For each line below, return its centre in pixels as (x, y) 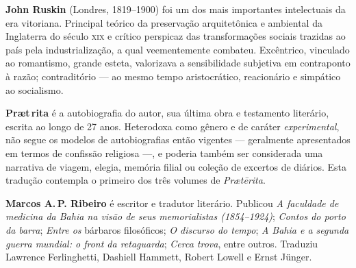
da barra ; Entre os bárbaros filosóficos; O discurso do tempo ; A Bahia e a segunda (177, 229)
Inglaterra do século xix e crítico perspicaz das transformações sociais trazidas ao (176, 36)
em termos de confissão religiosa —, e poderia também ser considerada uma (164, 153)
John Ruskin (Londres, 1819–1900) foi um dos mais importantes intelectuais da (176, 9)
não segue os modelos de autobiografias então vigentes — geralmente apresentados (178, 139)
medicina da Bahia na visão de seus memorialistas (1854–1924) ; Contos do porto (176, 216)
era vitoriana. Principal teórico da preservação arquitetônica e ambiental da (164, 22)
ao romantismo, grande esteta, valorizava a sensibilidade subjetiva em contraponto (178, 63)
